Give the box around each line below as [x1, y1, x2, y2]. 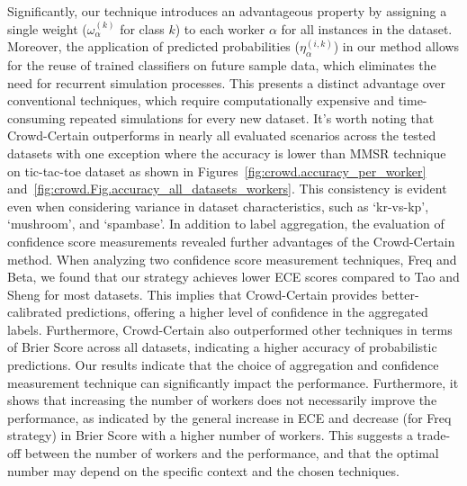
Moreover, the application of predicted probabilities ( [7, 37, 300, 56]
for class [120, 19, 165, 38]
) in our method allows [333, 37, 460, 56]
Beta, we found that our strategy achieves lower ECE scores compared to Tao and [7, 267, 460, 286]
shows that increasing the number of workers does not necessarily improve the [7, 391, 437, 409]
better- [381, 284, 419, 303]
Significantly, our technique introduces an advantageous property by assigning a [7, 2, 447, 20]
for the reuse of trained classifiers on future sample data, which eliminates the [7, 55, 436, 74]
